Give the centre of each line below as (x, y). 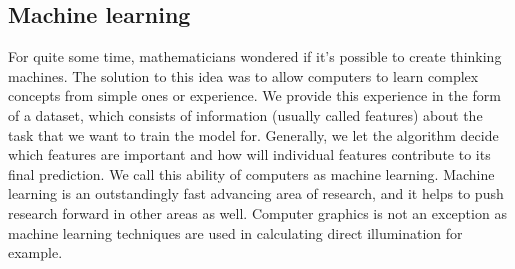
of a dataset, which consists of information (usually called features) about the (245, 114)
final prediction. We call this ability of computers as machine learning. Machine (251, 173)
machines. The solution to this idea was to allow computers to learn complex (243, 75)
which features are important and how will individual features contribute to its (249, 154)
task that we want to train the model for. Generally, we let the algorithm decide (253, 134)
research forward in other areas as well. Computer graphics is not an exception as (257, 212)
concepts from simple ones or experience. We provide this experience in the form (254, 95)
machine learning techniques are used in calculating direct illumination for (235, 232)
